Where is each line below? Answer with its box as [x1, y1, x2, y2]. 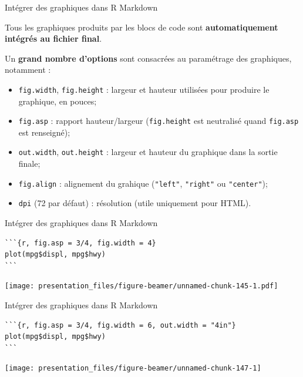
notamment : [5, 63, 51, 76]
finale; [18, 157, 41, 170]
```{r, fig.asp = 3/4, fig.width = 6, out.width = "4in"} [5, 321, 236, 329]
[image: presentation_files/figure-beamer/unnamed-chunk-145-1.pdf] [5, 282, 278, 291]
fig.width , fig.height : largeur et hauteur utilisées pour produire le [18, 83, 270, 95]
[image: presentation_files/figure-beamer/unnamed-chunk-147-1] [5, 364, 261, 373]
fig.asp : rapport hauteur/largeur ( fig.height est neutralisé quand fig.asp [18, 115, 299, 127]
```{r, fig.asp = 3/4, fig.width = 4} [5, 238, 156, 247]
